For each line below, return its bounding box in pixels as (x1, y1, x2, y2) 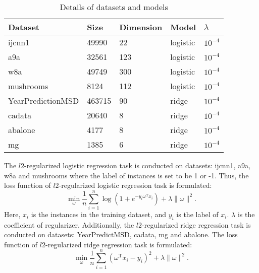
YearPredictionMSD (8, 95, 79, 106)
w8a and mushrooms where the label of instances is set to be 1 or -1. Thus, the (4, 170, 249, 180)
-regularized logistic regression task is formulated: (59, 180, 212, 190)
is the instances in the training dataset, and (31, 209, 166, 219)
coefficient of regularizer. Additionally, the (4, 219, 134, 230)
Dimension (119, 21, 163, 33)
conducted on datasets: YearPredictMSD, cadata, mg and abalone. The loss (4, 229, 238, 240)
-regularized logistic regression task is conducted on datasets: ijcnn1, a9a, (24, 160, 250, 170)
